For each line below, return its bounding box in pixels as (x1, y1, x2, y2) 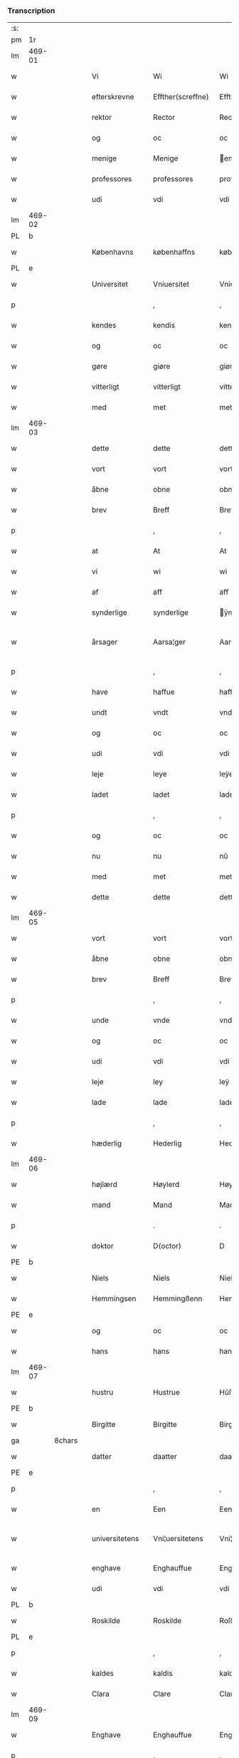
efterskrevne (91, 92, 134, 102)
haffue (152, 687, 176, 697)
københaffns (152, 247, 196, 257)
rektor (91, 113, 112, 123)
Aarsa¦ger (152, 637, 186, 647)
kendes (91, 320, 117, 330)
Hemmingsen (91, 1294, 137, 1304)
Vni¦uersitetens (152, 1534, 204, 1544)
